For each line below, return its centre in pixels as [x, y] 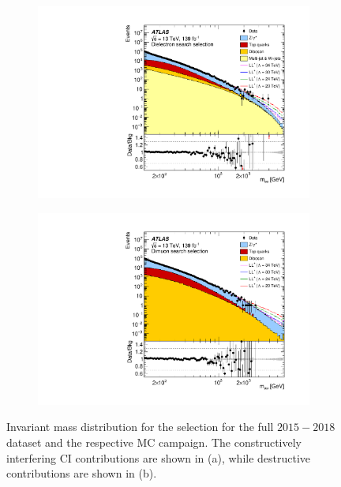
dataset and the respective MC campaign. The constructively [154, 442]
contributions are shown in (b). [82, 473]
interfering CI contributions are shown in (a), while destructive [159, 457]
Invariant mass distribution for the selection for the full [140, 427]
